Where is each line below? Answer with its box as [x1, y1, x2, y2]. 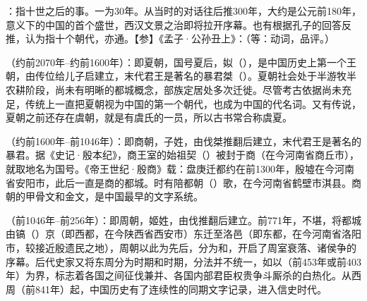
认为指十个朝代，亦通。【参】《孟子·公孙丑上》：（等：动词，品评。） [25, 31, 335, 46]
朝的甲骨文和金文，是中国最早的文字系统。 [6, 189, 203, 204]
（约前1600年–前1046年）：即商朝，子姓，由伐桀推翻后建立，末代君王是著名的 [6, 133, 361, 148]
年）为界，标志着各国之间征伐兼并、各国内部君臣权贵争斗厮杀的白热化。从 [6, 268, 351, 283]
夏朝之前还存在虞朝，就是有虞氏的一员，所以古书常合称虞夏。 [6, 110, 292, 125]
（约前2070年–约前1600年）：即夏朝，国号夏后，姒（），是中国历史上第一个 [6, 54, 347, 69]
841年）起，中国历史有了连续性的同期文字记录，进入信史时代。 [35, 281, 327, 296]
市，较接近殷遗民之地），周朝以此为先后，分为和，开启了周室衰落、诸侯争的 [6, 240, 356, 254]
